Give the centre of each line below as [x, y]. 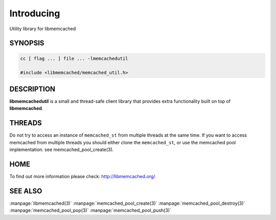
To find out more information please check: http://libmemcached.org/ [82, 176]
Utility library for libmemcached [43, 29]
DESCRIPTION [32, 89]
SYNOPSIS [27, 43]
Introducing [35, 13]
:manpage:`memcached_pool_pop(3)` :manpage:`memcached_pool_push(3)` [90, 210]
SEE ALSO [26, 191]
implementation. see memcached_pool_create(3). [62, 149]
